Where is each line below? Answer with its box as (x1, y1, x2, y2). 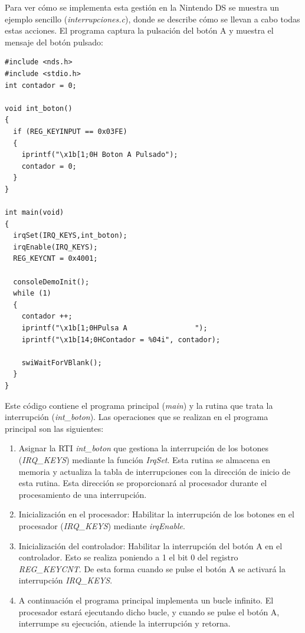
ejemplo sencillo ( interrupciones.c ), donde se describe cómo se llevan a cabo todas (5, 12, 300, 25)
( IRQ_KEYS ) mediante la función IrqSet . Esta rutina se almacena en (18, 453, 271, 465)
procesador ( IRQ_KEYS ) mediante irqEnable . (18, 519, 185, 532)
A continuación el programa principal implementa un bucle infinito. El (18, 593, 274, 606)
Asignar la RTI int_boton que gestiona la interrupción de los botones (18, 442, 269, 454)
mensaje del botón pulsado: (5, 35, 104, 48)
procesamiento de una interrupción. (18, 488, 147, 500)
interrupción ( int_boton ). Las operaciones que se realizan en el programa (5, 411, 268, 423)
